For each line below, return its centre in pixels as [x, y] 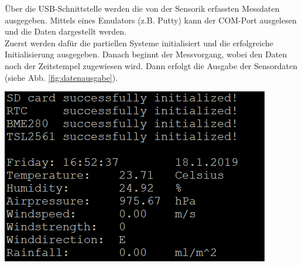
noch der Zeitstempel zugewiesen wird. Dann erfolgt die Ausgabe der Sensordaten [151, 65]
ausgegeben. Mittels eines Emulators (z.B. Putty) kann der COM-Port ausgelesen [151, 20]
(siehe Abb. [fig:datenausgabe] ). [61, 77]
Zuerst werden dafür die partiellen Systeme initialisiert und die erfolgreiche [139, 42]
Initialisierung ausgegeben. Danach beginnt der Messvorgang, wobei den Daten [146, 54]
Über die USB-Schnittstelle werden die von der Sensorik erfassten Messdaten [142, 8]
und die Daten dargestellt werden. [66, 31]
